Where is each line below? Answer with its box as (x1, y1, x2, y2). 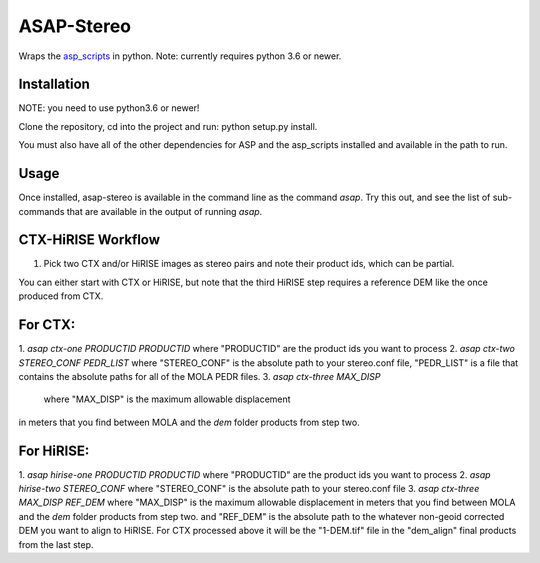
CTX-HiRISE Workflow (18, 231, 160, 249)
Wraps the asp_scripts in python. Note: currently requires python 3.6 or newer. (18, 50, 342, 62)
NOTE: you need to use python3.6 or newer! (18, 102, 200, 114)
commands (18, 205, 65, 217)
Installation (18, 76, 90, 93)
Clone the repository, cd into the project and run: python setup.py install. (18, 120, 318, 132)
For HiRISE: (18, 442, 90, 459)
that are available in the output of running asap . (66, 205, 263, 217)
